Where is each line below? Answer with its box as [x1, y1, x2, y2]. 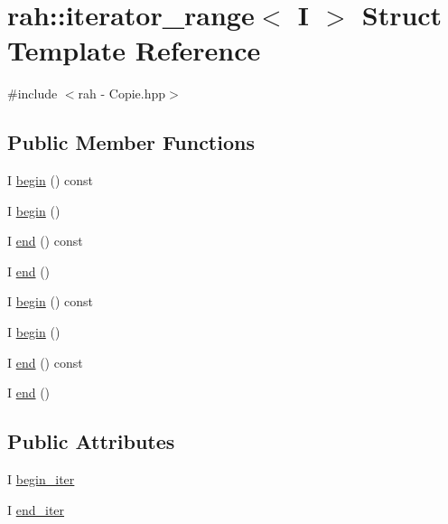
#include [7, 84, 58, 103]
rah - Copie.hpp [78, 84, 166, 103]
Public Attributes [7, 427, 175, 455]
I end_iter [7, 500, 65, 519]
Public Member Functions [7, 128, 255, 156]
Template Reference [7, 32, 261, 69]
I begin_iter [7, 470, 75, 489]
